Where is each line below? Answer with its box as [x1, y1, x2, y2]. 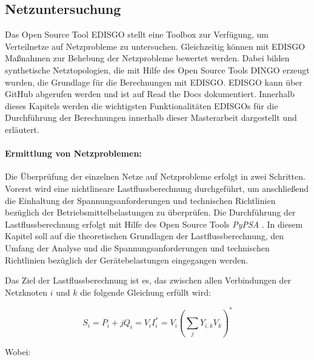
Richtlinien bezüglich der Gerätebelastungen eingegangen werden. [5, 253, 249, 266]
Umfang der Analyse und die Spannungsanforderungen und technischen [5, 241, 270, 254]
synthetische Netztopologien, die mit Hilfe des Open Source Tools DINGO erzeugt [5, 63, 310, 76]
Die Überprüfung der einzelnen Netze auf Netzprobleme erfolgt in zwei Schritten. [5, 170, 306, 183]
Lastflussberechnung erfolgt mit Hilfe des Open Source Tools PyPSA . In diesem [5, 217, 303, 230]
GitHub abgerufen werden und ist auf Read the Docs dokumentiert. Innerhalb [5, 87, 295, 100]
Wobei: [5, 345, 31, 358]
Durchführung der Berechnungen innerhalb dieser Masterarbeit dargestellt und [5, 111, 297, 124]
